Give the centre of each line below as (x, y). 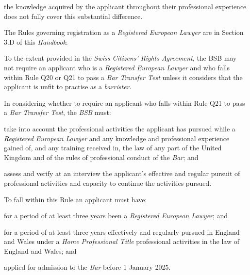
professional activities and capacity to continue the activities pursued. (108, 183)
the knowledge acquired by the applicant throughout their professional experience (125, 6)
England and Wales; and (40, 251)
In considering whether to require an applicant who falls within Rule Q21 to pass (125, 103)
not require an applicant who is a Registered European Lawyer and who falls (117, 67)
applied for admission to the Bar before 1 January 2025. (87, 267)
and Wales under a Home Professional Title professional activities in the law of (122, 241)
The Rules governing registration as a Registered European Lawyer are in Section (124, 32)
